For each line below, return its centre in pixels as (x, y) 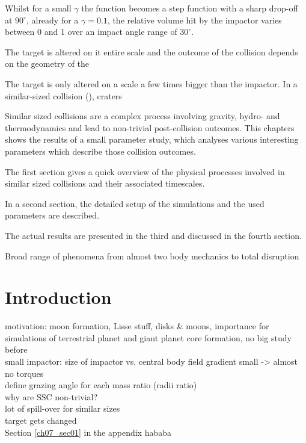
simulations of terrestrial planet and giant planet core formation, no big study (148, 337)
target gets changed (41, 420)
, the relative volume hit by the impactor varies (194, 20)
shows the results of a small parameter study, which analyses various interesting (152, 139)
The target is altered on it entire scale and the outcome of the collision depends (151, 51)
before (16, 349)
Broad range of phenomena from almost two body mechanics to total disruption (152, 256)
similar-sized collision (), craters (63, 95)
